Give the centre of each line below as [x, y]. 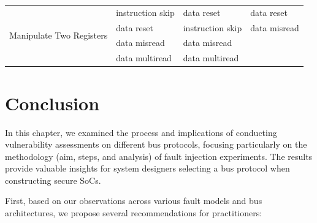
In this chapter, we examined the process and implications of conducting [141, 132]
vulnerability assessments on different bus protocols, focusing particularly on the [156, 144]
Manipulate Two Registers [59, 35]
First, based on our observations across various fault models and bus [134, 201]
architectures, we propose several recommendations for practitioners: [134, 213]
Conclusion [52, 103]
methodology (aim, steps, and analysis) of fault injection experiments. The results [159, 156]
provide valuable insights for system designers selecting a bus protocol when [147, 168]
